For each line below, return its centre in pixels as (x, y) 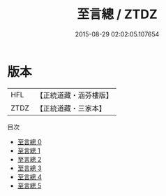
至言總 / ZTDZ (117, 14)
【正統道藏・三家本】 (71, 108)
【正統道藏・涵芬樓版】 (75, 95)
